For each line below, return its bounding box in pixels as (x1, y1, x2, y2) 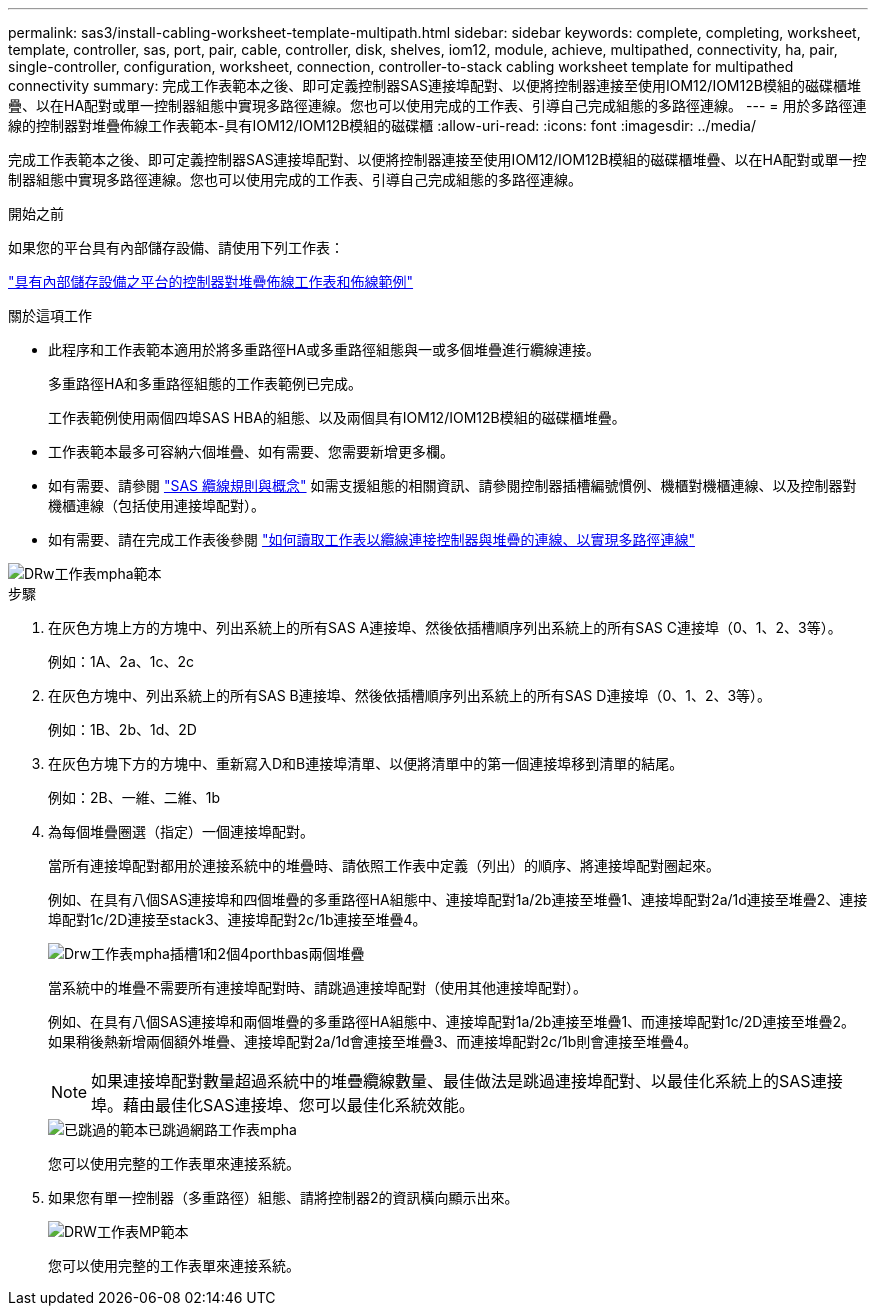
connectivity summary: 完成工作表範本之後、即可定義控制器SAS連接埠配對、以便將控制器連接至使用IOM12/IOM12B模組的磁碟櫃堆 (8, 77, 861, 94)
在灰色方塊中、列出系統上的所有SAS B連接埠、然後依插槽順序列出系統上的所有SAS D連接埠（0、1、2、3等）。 (48, 687, 772, 704)
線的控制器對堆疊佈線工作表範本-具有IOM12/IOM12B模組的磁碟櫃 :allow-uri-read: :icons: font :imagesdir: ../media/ (8, 117, 756, 134)
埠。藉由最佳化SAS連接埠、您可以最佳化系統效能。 (91, 1095, 475, 1115)
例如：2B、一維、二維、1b (48, 789, 220, 806)
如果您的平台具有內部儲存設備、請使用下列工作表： (8, 239, 344, 256)
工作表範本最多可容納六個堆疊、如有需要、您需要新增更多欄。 (48, 443, 454, 460)
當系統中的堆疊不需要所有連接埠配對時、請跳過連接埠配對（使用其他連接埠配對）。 (48, 979, 587, 996)
